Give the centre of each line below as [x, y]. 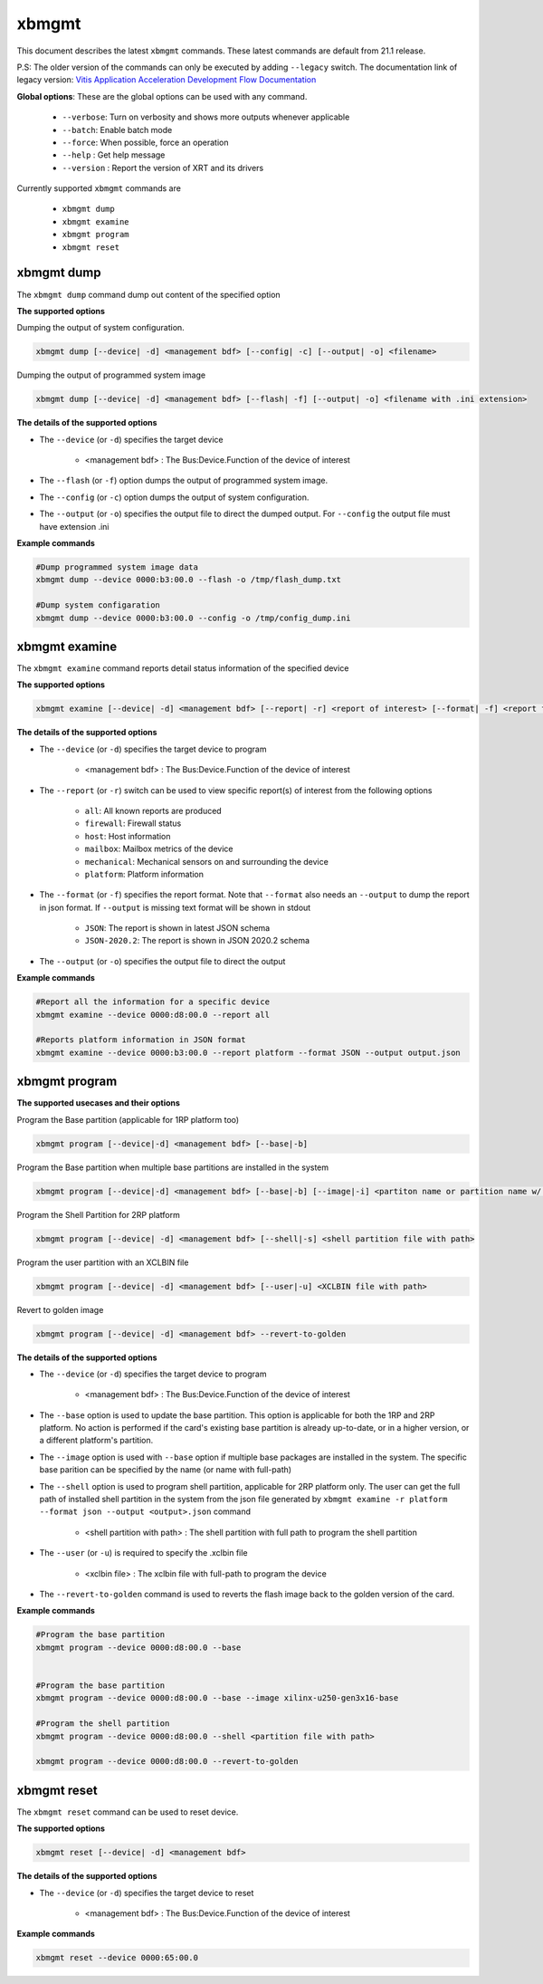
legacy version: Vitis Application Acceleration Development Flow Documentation [167, 80]
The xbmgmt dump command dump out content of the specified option [148, 294]
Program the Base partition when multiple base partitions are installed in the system [173, 1167]
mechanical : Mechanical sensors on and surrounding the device [207, 861]
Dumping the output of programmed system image [111, 375]
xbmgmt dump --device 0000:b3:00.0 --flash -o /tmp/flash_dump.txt [189, 580]
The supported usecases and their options [99, 1103]
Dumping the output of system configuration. [100, 328]
